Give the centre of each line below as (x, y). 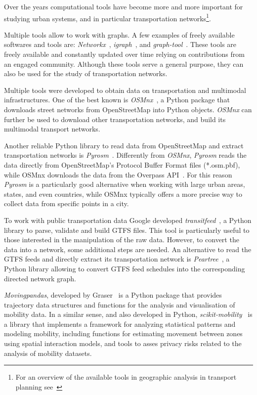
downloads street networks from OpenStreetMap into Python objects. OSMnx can (128, 109)
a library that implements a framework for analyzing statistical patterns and (120, 324)
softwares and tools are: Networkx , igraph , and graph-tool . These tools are (120, 44)
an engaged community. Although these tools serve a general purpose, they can (124, 64)
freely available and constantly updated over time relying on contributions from (124, 54)
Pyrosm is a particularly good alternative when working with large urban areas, (125, 184)
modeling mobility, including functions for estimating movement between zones (123, 333)
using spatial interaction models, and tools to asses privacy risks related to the (123, 343)
